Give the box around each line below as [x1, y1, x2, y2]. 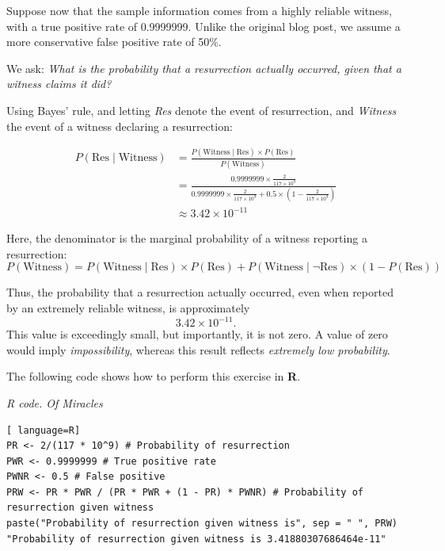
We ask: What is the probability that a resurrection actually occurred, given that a [6, 59, 401, 76]
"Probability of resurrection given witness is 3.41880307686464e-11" [6, 533, 386, 545]
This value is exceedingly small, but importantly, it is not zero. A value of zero [6, 326, 388, 342]
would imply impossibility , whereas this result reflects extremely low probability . [6, 341, 390, 358]
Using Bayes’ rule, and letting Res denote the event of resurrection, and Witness [6, 101, 397, 118]
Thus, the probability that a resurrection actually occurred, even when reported [6, 284, 394, 300]
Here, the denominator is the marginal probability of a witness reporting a [6, 230, 367, 247]
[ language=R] [6, 424, 81, 436]
